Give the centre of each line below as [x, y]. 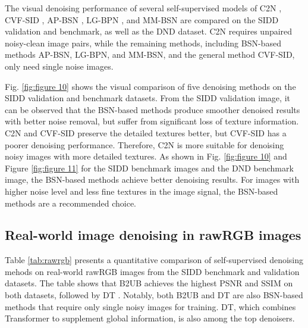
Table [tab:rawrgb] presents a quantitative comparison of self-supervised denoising [154, 260]
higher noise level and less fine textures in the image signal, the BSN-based [142, 191]
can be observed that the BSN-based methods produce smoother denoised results [153, 109]
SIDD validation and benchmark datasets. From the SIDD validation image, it [147, 98]
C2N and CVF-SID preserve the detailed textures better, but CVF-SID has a [146, 132]
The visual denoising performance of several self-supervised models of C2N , [143, 8]
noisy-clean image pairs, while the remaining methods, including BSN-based [143, 43]
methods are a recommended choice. [71, 203]
